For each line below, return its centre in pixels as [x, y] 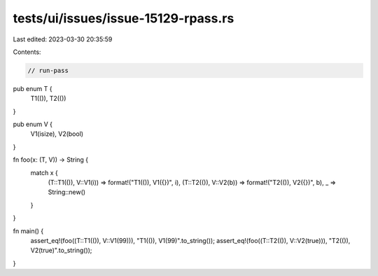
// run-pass [48, 70]
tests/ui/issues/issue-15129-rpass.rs [124, 18]
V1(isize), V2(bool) [57, 134]
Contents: [27, 52]
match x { [44, 172]
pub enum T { [33, 88]
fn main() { [28, 230]
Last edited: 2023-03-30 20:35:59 [63, 39]
